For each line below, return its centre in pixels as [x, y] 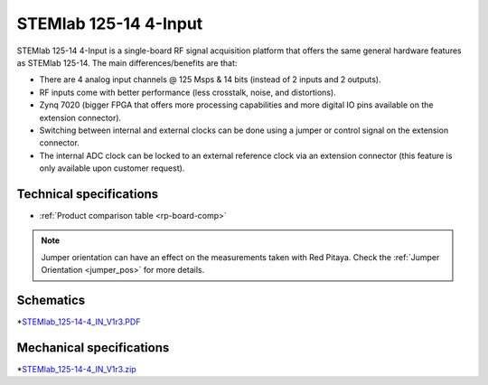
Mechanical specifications [93, 347]
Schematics [51, 300]
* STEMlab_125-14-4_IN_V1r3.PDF [79, 322]
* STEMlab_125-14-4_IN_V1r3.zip [77, 369]
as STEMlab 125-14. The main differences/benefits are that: [127, 62]
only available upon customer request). [112, 168]
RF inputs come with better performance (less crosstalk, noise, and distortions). [188, 92]
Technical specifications [88, 194]
